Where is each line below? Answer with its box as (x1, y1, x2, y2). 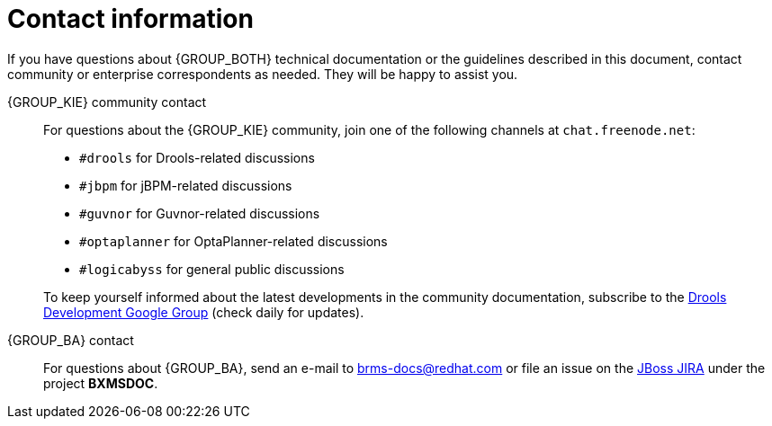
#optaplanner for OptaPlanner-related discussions (79, 233, 388, 249)
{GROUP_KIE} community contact (7, 93, 207, 110)
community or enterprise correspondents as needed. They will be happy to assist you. (7, 66, 518, 82)
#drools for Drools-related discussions (79, 149, 315, 165)
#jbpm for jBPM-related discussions (79, 177, 292, 193)
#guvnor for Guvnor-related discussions (79, 205, 320, 221)
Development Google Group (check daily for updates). (43, 304, 364, 320)
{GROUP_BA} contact (7, 332, 134, 348)
